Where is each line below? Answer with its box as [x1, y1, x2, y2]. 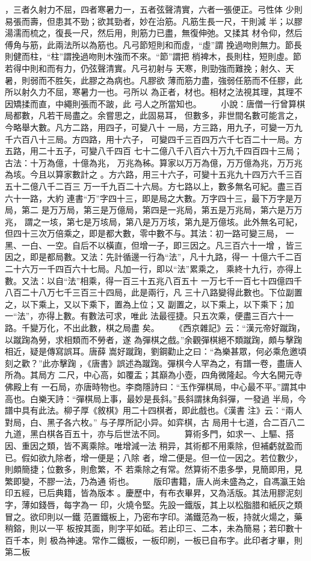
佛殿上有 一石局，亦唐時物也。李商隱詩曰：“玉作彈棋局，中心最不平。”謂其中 [5, 380, 306, 392]
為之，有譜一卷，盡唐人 [209, 356, 303, 369]
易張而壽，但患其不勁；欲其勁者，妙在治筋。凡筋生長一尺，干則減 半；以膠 [5, 14, 303, 27]
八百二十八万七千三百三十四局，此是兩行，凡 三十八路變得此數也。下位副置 [5, 286, 303, 299]
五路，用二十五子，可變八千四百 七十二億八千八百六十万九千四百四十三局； [5, 144, 303, 157]
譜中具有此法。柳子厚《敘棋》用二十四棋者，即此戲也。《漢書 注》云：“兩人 [5, 404, 303, 417]
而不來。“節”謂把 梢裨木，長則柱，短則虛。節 [122, 50, 302, 63]
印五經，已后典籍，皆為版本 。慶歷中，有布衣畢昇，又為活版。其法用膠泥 [5, 486, 294, 499]
